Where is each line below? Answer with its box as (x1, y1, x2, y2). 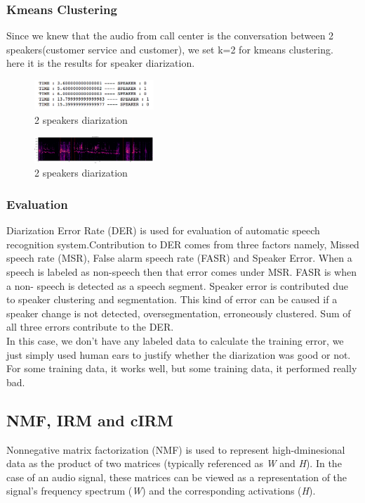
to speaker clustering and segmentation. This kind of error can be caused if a (6, 292, 338, 307)
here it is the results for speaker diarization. (6, 56, 195, 70)
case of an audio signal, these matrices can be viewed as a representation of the (6, 469, 347, 484)
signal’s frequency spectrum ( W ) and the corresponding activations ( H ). (6, 483, 316, 498)
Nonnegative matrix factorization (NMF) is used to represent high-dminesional (6, 442, 345, 457)
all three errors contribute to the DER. (6, 319, 174, 334)
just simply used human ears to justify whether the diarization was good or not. (6, 347, 351, 362)
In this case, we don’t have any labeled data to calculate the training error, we (6, 333, 344, 348)
